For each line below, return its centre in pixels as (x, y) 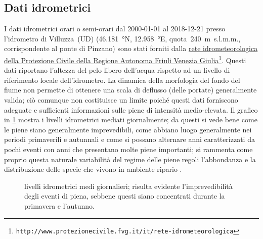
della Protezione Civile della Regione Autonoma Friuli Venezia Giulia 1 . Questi (125, 59)
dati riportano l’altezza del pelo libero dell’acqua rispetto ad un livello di (117, 70)
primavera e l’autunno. (59, 205)
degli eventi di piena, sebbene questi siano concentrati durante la (125, 196)
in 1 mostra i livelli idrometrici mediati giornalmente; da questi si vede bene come (131, 119)
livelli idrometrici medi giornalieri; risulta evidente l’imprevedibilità (128, 186)
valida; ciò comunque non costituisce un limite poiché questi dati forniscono (121, 100)
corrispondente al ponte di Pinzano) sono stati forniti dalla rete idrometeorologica (131, 48)
